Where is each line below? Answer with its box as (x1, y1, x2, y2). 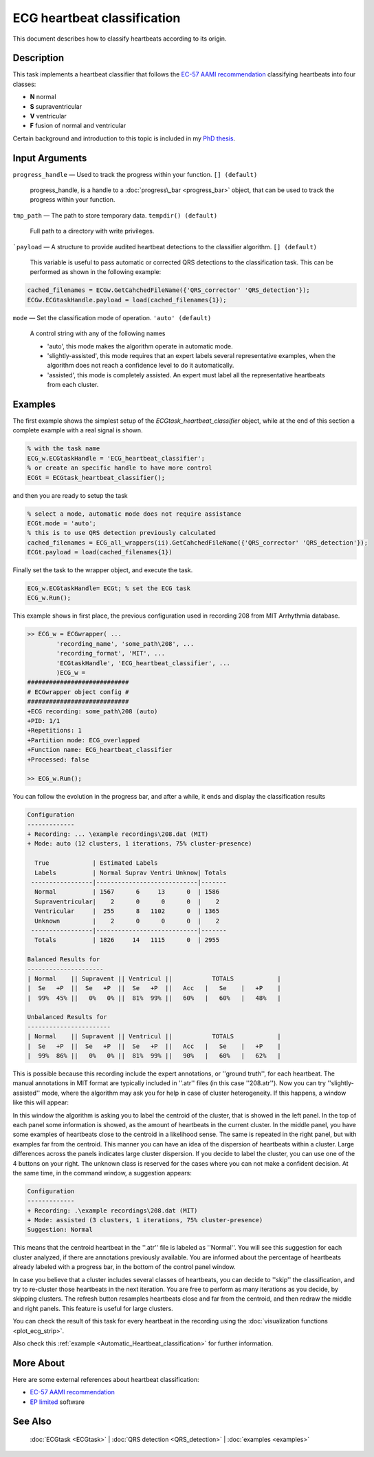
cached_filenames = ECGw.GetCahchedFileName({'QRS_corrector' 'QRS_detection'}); (27, 286, 311, 294)
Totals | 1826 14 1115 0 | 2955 (34, 936, 220, 944)
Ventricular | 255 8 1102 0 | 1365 (34, 908, 220, 915)
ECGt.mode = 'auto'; (27, 519, 96, 527)
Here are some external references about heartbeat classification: (12, 1375, 199, 1383)
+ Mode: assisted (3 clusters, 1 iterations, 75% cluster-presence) (27, 1216, 263, 1224)
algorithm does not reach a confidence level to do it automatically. (47, 361, 234, 370)
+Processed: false (27, 755, 89, 764)
